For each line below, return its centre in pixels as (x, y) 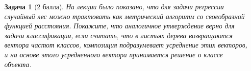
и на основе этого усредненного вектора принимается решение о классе (114, 54)
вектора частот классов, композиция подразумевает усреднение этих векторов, (126, 45)
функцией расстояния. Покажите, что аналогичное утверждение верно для (120, 26)
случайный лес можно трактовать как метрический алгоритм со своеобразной (125, 16)
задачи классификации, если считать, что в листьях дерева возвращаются (119, 35)
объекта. (18, 64)
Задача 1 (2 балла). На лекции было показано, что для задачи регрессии (114, 6)
